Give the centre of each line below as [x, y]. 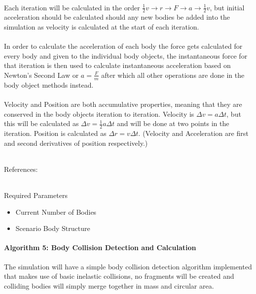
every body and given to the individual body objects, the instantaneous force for [126, 55]
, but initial [227, 7]
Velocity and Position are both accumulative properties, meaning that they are [123, 104]
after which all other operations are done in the [173, 75]
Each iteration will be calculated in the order [72, 7]
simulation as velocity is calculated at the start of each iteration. [102, 27]
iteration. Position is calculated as [55, 133]
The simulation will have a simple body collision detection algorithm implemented [128, 266]
